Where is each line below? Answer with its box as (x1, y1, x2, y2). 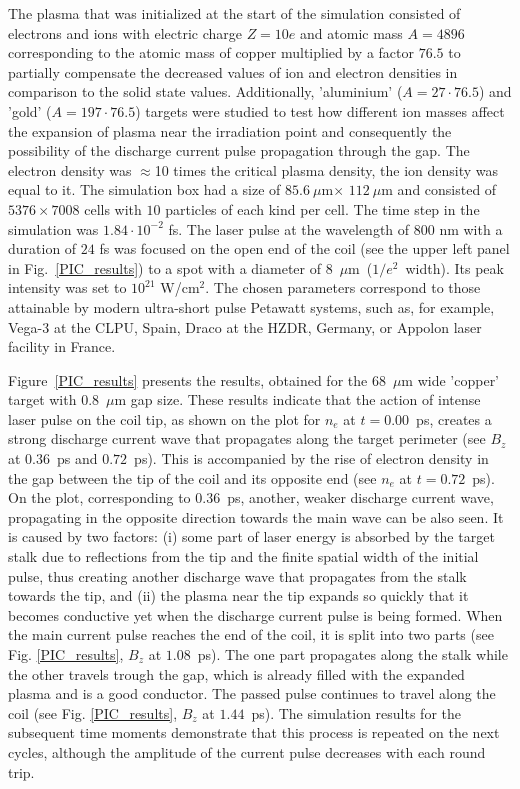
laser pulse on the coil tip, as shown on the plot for (8, 408, 321, 429)
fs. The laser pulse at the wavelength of (168, 218, 410, 239)
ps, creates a (416, 408, 492, 429)
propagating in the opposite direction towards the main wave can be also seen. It (8, 506, 504, 527)
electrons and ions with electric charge (8, 22, 242, 43)
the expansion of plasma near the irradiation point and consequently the (8, 120, 452, 141)
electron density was (8, 159, 132, 180)
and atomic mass (300, 22, 403, 43)
